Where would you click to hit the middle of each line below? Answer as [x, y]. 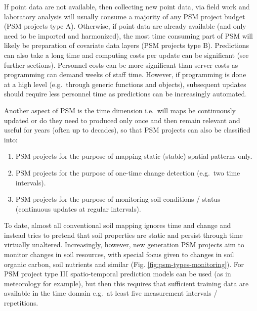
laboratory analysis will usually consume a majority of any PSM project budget [125, 16]
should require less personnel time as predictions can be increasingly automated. [126, 94]
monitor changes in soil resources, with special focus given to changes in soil [119, 254]
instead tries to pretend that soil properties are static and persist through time [124, 235]
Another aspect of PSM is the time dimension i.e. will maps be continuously [120, 110]
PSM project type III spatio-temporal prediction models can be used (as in [118, 274]
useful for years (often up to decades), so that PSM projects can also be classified [127, 130]
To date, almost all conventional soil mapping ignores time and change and [118, 225]
